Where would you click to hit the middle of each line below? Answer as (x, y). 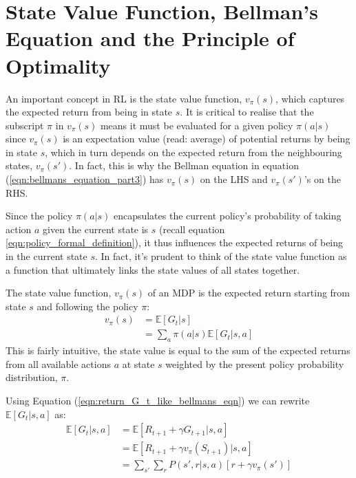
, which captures (310, 98)
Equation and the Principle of (150, 38)
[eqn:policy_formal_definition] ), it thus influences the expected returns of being (175, 242)
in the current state (46, 256)
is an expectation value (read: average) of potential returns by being (207, 139)
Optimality (58, 65)
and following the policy (87, 306)
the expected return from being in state (89, 112)
